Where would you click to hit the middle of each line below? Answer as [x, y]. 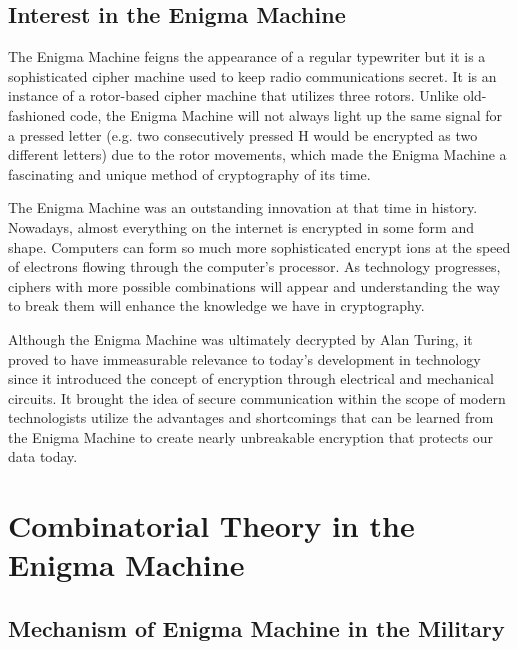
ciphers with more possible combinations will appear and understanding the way [254, 285]
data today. [43, 456]
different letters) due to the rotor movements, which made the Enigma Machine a [257, 154]
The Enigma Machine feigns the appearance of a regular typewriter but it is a [247, 56]
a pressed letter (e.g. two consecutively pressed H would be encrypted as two [243, 134]
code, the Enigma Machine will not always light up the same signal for [286, 114]
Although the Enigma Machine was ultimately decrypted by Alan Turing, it [240, 338]
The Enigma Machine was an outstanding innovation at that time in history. [243, 207]
